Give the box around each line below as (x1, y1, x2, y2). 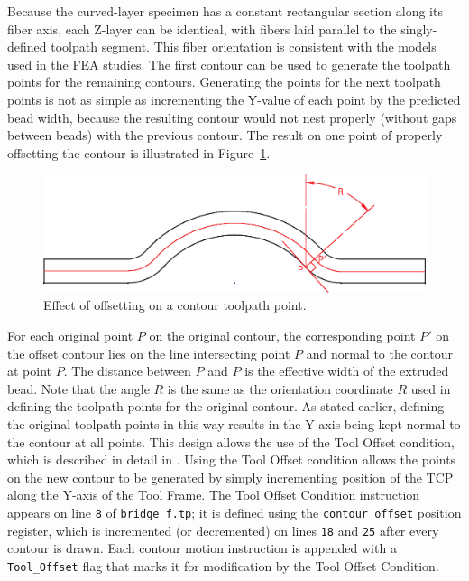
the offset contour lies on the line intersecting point (7, 343, 290, 362)
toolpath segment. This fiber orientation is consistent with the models (51, 37, 437, 56)
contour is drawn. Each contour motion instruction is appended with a (7, 539, 397, 558)
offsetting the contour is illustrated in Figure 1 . (7, 143, 271, 162)
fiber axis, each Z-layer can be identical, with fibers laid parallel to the (7, 19, 397, 38)
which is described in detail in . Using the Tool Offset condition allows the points (7, 450, 456, 469)
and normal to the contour (306, 343, 453, 362)
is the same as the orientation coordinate (167, 379, 393, 398)
